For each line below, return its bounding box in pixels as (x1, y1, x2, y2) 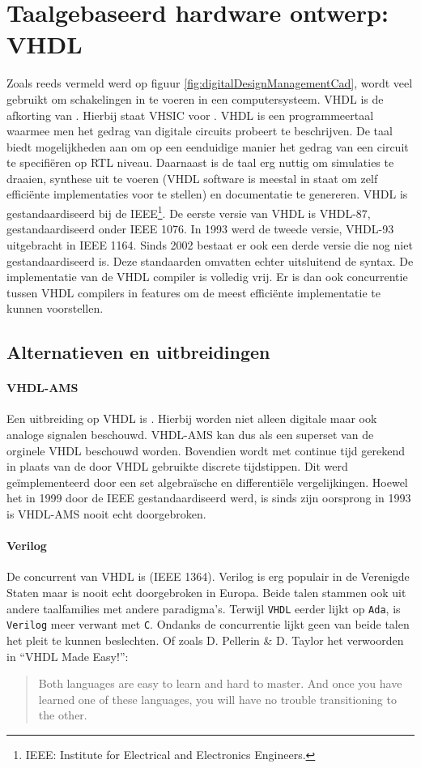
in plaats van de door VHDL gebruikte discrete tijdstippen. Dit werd (6, 458, 348, 475)
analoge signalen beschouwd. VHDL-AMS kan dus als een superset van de (6, 426, 374, 443)
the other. (38, 706, 87, 723)
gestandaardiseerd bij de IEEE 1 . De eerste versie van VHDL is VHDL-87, (6, 203, 371, 221)
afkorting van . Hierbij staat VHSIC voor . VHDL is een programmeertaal (6, 106, 374, 123)
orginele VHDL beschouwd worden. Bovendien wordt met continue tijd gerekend (6, 442, 405, 459)
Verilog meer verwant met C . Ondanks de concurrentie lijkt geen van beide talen (6, 616, 410, 633)
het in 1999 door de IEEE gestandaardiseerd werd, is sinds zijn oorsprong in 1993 (6, 489, 411, 506)
